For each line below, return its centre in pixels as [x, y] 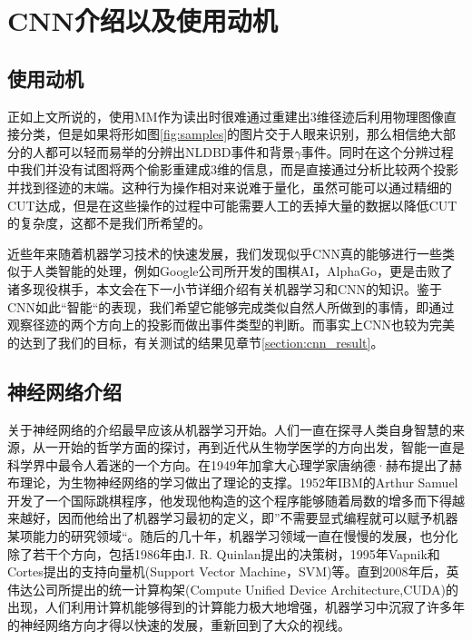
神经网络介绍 [64, 391]
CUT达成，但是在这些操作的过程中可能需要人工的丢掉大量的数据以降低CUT [232, 205]
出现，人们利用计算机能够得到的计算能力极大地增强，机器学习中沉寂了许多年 [236, 607]
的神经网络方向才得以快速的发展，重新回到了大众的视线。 [179, 625]
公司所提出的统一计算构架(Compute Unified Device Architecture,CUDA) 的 [246, 589]
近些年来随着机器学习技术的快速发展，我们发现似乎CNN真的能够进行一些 [225, 253]
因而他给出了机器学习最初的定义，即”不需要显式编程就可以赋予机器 [258, 518]
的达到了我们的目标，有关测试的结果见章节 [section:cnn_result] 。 [196, 342]
